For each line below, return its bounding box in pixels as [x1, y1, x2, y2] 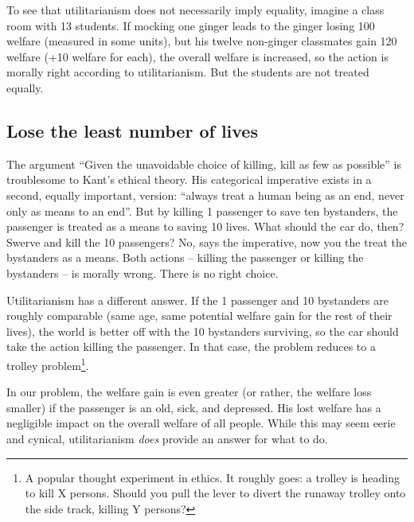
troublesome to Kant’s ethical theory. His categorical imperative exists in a [6, 171, 372, 188]
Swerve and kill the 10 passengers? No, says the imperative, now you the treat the [6, 233, 407, 250]
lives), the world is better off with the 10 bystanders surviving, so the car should [6, 322, 399, 339]
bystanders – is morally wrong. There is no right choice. [6, 264, 279, 281]
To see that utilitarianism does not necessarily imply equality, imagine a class [6, 2, 385, 18]
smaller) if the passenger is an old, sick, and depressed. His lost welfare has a [6, 399, 381, 415]
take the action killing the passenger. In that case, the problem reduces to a [6, 338, 376, 355]
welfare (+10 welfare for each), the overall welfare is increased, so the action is [6, 48, 389, 64]
